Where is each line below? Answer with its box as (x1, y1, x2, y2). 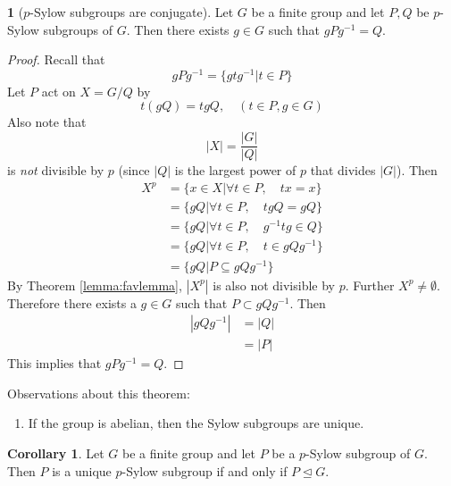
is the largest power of (174, 161, 296, 180)
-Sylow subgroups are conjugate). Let (29, 3, 234, 21)
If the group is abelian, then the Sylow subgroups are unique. (28, 414, 364, 432)
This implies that (7, 354, 102, 373)
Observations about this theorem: (7, 383, 190, 402)
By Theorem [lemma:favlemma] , (7, 275, 182, 294)
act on (41, 81, 76, 100)
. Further (345, 275, 395, 294)
